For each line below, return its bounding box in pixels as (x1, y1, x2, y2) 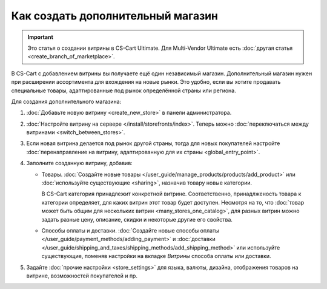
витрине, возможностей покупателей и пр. (26, 272, 137, 279)
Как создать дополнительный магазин (11, 9, 218, 22)
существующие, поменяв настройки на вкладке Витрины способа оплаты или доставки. (41, 253, 272, 260)
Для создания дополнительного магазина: (11, 98, 122, 105)
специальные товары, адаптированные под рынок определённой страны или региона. (11, 87, 236, 94)
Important (27, 33, 54, 41)
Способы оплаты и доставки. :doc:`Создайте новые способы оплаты (41, 226, 219, 234)
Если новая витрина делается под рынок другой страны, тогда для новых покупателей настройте (26, 140, 280, 147)
